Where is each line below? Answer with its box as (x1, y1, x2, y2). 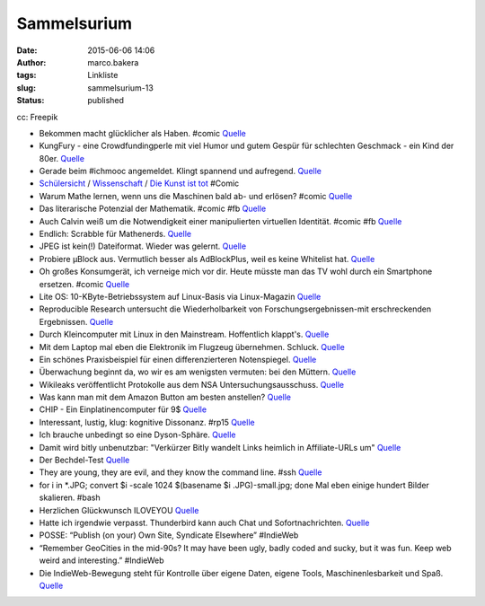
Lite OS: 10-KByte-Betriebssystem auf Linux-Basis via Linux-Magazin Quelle (39, 291, 322, 302)
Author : (16, 57, 47, 67)
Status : (16, 95, 45, 106)
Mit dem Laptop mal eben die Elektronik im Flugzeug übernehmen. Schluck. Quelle (39, 341, 345, 352)
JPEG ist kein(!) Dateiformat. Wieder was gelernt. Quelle (39, 241, 247, 251)
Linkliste (87, 70, 119, 81)
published (87, 95, 125, 106)
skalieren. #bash (39, 492, 101, 503)
